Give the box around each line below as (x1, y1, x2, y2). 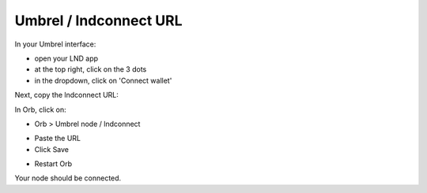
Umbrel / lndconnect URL (14, 12, 183, 29)
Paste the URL (34, 134, 81, 143)
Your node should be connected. (14, 173, 122, 183)
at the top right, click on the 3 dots (34, 65, 147, 74)
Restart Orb (34, 159, 73, 169)
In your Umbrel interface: (14, 39, 96, 49)
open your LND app (34, 54, 99, 63)
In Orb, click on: (14, 105, 66, 114)
